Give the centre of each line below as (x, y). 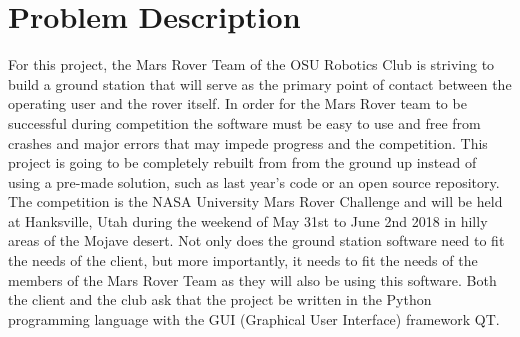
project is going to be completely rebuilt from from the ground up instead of (242, 162)
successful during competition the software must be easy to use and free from (244, 122)
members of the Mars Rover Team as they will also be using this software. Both (252, 279)
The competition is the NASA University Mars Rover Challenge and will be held (255, 201)
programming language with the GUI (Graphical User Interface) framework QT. (254, 318)
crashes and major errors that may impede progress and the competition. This (248, 142)
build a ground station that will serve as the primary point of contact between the (260, 83)
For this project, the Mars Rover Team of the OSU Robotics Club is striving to (251, 64)
